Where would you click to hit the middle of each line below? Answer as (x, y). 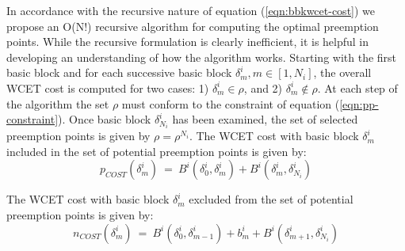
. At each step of (357, 87)
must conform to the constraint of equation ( (231, 103)
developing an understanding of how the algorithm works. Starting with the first (202, 57)
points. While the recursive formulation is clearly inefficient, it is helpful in (188, 42)
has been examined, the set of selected (265, 119)
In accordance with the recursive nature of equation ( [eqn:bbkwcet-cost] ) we (191, 10)
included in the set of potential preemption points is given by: (157, 151)
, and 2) (263, 87)
